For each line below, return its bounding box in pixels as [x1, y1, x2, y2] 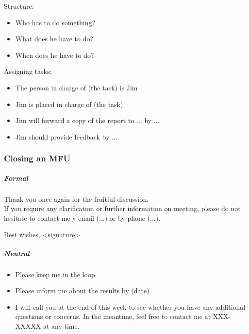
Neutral [4, 248, 30, 258]
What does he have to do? [15, 34, 94, 44]
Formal [4, 173, 28, 183]
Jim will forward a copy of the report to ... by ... [15, 115, 160, 125]
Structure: [4, 1, 34, 11]
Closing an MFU [4, 152, 71, 164]
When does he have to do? [15, 50, 94, 60]
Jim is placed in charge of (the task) [15, 99, 123, 109]
